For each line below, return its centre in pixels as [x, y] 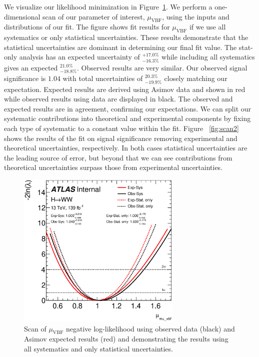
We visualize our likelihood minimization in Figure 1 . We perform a [108, 6]
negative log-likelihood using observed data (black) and [150, 328]
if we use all [207, 27]
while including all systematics [208, 57]
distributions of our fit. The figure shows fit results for [87, 27]
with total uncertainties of [103, 78]
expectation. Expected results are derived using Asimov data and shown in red [125, 89]
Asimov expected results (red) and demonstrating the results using [126, 339]
